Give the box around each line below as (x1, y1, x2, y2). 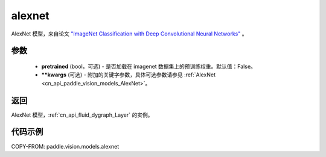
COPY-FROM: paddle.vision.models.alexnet (11, 143, 120, 150)
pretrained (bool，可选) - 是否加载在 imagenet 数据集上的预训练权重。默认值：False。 (41, 63, 257, 70)
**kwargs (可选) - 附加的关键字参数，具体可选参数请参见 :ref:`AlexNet (41, 71, 216, 78)
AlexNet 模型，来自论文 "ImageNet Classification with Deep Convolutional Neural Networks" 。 (11, 30, 248, 37)
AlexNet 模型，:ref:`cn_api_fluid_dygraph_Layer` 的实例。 (11, 111, 153, 119)
